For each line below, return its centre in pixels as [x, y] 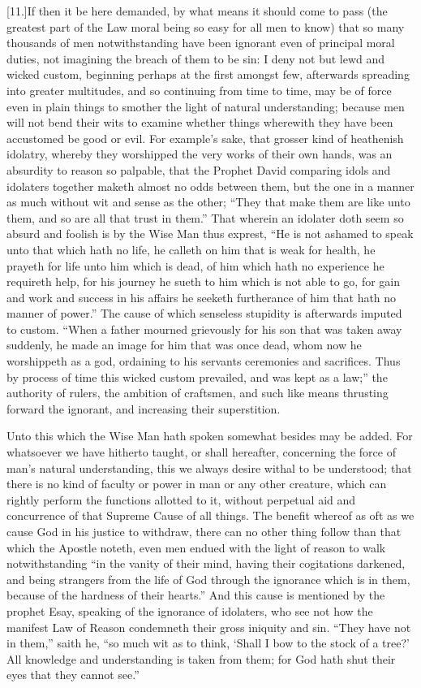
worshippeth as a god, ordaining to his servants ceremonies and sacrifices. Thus [204, 361]
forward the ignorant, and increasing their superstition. [144, 408]
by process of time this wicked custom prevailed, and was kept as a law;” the [197, 376]
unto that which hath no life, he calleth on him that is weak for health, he [191, 249]
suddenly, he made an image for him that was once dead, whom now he [184, 345]
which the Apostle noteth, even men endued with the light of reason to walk [196, 547]
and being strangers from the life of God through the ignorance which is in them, [208, 579]
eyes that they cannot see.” [73, 675]
